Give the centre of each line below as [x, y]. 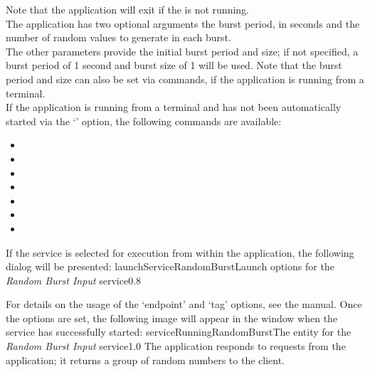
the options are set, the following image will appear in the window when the [172, 318]
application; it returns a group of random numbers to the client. [145, 360]
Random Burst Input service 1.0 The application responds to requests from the [176, 346]
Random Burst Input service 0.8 [74, 280]
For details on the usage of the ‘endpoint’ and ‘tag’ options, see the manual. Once [184, 304]
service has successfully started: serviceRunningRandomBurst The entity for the [179, 332]
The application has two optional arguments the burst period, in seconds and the [183, 23]
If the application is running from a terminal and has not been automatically [174, 107]
